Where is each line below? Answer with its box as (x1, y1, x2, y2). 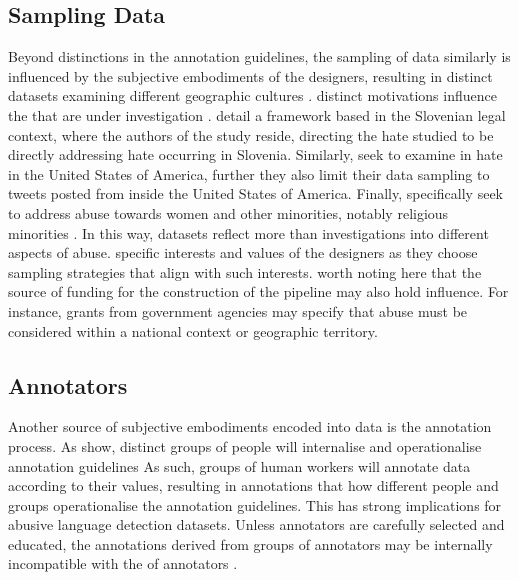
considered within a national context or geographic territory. (8, 320, 378, 341)
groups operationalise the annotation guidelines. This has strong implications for (8, 494, 502, 515)
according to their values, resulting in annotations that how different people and (8, 475, 499, 496)
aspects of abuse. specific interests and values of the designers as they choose (8, 242, 478, 263)
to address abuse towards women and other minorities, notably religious (8, 202, 449, 223)
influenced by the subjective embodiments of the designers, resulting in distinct (8, 65, 493, 86)
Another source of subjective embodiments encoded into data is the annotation (8, 416, 492, 437)
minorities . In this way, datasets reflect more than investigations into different (8, 222, 489, 243)
